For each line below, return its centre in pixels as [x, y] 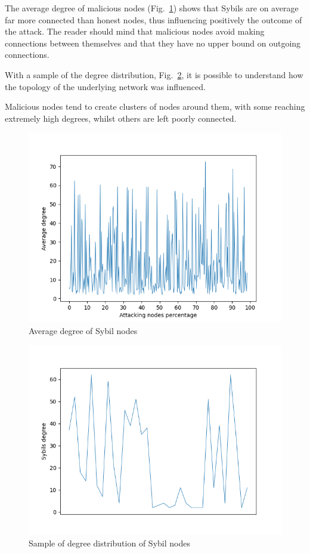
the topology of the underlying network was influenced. [105, 86]
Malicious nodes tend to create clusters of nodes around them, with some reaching [155, 106]
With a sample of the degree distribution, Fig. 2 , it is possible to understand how [154, 74]
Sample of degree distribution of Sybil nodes [109, 543]
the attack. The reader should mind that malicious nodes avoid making [135, 31]
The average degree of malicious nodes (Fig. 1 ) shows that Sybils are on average [152, 8]
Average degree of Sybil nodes [83, 330]
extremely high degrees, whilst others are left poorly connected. [121, 118]
